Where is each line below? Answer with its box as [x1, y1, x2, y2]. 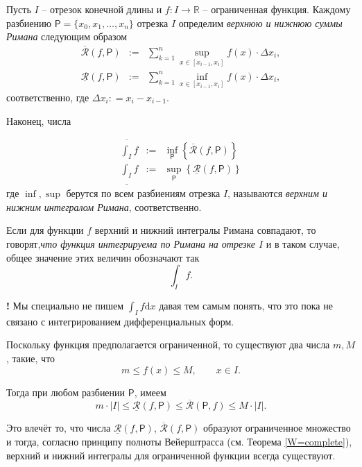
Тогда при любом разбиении [6, 384, 126, 399]
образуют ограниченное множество [203, 421, 351, 435]
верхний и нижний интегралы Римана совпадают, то [94, 223, 316, 237]
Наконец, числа [6, 113, 71, 128]
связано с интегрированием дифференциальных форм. [6, 314, 234, 328]
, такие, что [6, 350, 55, 365]
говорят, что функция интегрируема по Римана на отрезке [6, 236, 255, 251]
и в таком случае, [266, 236, 340, 251]
